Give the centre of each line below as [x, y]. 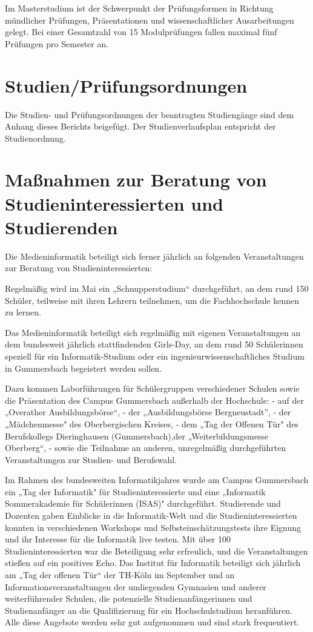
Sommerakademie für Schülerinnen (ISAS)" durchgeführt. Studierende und [143, 503]
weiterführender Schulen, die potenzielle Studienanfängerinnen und [129, 598]
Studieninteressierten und [114, 203]
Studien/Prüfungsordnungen [126, 85]
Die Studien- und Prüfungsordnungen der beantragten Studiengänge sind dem [150, 114]
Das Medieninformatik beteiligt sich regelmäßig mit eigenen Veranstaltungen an [153, 332]
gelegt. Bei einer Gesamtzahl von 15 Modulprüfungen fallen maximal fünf [141, 32]
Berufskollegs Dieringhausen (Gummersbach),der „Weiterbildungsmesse [137, 436]
